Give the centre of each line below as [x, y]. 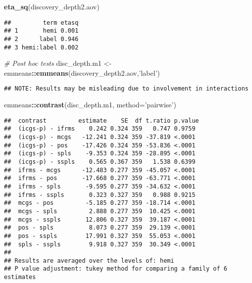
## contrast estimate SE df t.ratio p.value [101, 120]
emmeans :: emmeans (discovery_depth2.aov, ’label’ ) [82, 72]
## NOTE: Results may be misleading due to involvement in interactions [126, 89]
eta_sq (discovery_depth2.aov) [52, 6]
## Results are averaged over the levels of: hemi [89, 260]
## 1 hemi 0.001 [41, 31]
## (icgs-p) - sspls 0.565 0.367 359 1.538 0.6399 [100, 162]
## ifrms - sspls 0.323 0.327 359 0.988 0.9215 [100, 195]
